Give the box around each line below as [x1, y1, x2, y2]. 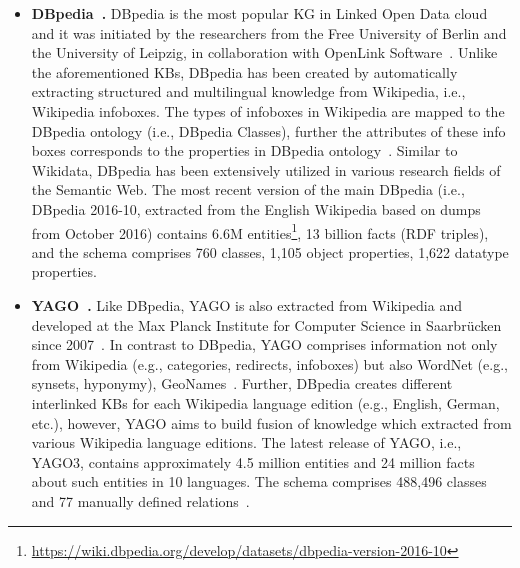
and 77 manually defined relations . [31, 490, 250, 511]
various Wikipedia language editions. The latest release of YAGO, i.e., [31, 432, 462, 453]
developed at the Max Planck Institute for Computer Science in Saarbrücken [31, 314, 502, 335]
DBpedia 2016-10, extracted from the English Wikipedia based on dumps [31, 198, 481, 219]
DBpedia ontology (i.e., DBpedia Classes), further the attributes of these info [31, 120, 506, 141]
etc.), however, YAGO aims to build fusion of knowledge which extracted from [31, 412, 512, 433]
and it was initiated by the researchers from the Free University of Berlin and [31, 22, 507, 43]
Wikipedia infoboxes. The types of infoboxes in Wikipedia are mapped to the [31, 100, 505, 121]
